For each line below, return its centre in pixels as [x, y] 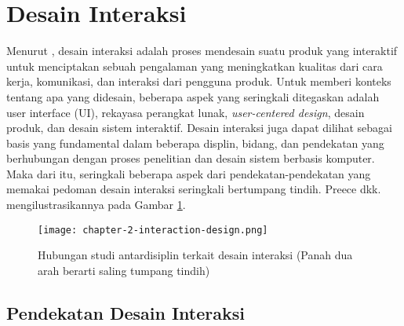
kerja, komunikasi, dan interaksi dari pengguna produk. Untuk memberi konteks [199, 81]
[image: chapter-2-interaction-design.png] [153, 230]
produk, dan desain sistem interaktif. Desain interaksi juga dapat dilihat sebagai [199, 128]
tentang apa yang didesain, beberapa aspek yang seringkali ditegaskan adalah [193, 96]
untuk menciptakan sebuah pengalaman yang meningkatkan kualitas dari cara [195, 66]
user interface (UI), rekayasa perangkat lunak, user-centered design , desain [186, 112]
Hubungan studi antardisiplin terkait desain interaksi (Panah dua [195, 255]
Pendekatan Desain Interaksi [126, 312]
